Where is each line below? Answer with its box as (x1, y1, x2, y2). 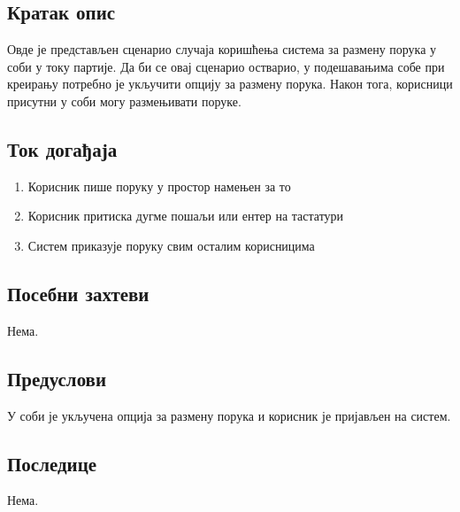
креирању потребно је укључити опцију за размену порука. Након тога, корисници (7, 74, 453, 93)
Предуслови (7, 364, 107, 392)
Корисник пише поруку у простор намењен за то (27, 176, 291, 195)
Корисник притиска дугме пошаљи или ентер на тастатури (27, 206, 344, 225)
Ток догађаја (7, 135, 118, 162)
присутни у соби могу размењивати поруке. (7, 91, 241, 110)
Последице (7, 449, 97, 477)
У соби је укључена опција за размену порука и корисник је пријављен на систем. (7, 406, 451, 424)
